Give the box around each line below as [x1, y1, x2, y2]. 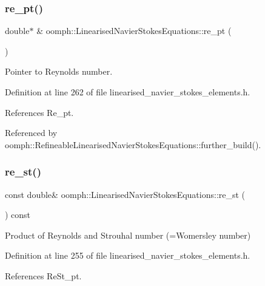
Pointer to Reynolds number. [5, 65, 113, 78]
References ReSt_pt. [5, 269, 82, 282]
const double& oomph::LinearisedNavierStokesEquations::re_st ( [5, 188, 246, 200]
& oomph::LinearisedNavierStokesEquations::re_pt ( [36, 24, 232, 37]
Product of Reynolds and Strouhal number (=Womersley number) [5, 228, 251, 241]
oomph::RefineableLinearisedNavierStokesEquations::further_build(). [5, 138, 261, 151]
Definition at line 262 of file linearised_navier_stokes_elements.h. [5, 86, 250, 98]
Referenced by [5, 126, 58, 139]
